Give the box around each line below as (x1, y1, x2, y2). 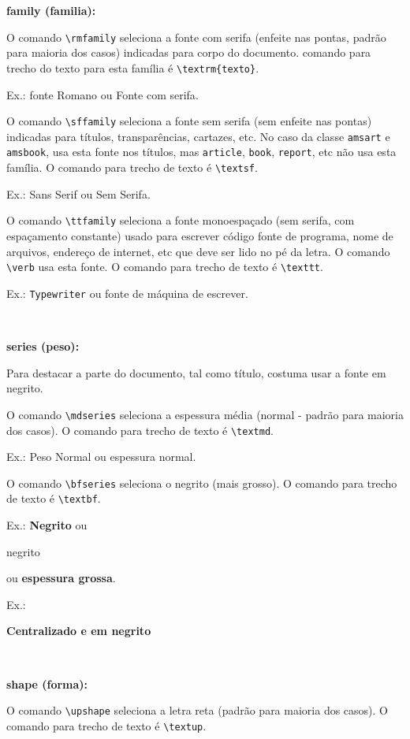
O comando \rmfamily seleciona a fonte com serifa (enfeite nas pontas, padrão (6, 28, 386, 45)
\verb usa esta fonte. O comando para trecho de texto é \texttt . (6, 258, 323, 275)
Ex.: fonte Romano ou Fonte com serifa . (6, 86, 199, 102)
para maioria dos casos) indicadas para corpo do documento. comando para (6, 44, 371, 61)
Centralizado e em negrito (6, 622, 151, 639)
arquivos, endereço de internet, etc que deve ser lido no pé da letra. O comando (6, 243, 390, 259)
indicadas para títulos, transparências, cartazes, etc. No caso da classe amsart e (6, 128, 390, 144)
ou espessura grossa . (6, 570, 116, 586)
